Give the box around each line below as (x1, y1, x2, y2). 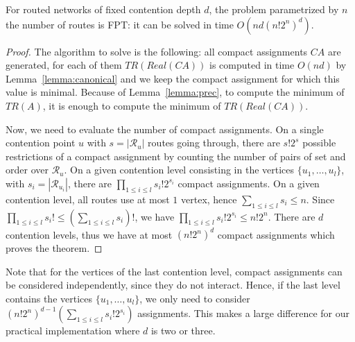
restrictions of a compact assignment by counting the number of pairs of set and (6, 148, 346, 163)
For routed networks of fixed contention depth (6, 2, 201, 16)
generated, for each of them (6, 58, 122, 72)
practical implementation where (6, 323, 140, 338)
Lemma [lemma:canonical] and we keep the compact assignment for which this (6, 71, 340, 85)
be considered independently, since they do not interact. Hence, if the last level (6, 277, 340, 292)
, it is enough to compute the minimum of (42, 98, 221, 112)
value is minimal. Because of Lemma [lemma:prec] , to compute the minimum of (6, 85, 345, 99)
